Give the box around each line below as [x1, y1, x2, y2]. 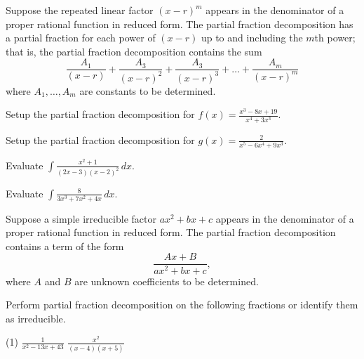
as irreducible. [6, 311, 66, 325]
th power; [314, 30, 356, 45]
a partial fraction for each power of [6, 30, 156, 45]
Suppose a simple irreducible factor [6, 211, 156, 226]
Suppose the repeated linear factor [6, 3, 154, 17]
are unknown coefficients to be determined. [74, 273, 259, 288]
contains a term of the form [6, 238, 124, 253]
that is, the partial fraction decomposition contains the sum [6, 44, 262, 58]
